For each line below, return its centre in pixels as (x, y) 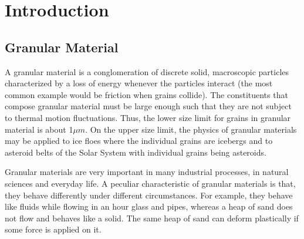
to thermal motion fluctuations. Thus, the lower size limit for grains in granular (148, 117)
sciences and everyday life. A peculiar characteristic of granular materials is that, (150, 183)
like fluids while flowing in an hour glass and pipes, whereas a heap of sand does (149, 206)
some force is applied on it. (53, 229)
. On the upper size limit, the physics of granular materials (191, 129)
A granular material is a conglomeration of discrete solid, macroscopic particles (147, 71)
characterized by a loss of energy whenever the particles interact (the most (139, 83)
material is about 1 (39, 129)
